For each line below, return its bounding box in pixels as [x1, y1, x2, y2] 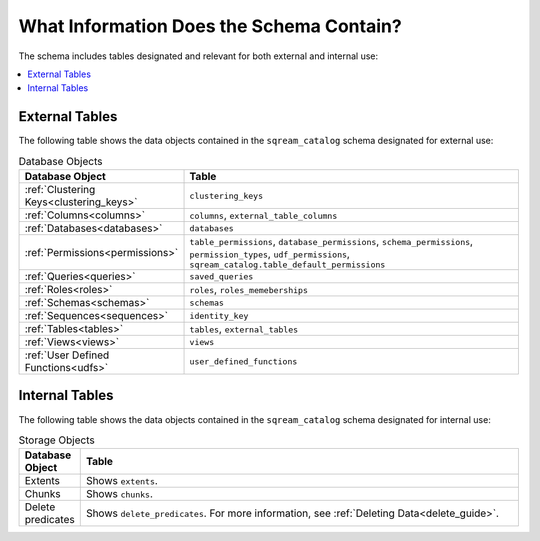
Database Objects [18, 154, 103, 168]
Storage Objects [18, 433, 95, 447]
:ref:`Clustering [24, 183, 96, 196]
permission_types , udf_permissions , [189, 247, 350, 260]
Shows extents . [85, 474, 159, 488]
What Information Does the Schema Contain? [18, 15, 402, 37]
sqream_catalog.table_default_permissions [189, 260, 386, 270]
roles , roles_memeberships [189, 283, 309, 296]
